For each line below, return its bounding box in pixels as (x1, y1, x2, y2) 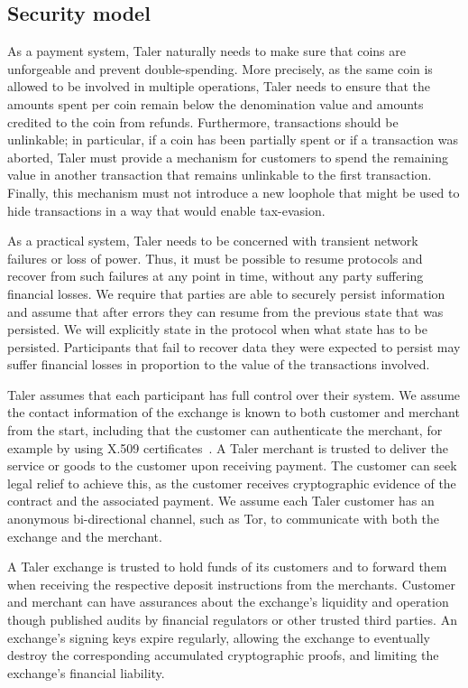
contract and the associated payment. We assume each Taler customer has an (7, 491, 435, 510)
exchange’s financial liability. (7, 663, 165, 682)
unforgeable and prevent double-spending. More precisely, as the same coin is (7, 59, 433, 78)
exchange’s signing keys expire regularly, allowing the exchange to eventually (7, 628, 430, 646)
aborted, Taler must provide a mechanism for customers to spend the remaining (7, 147, 449, 166)
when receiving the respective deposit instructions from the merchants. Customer (7, 574, 455, 593)
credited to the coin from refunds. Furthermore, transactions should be (7, 112, 399, 131)
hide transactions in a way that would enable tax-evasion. (7, 200, 326, 219)
